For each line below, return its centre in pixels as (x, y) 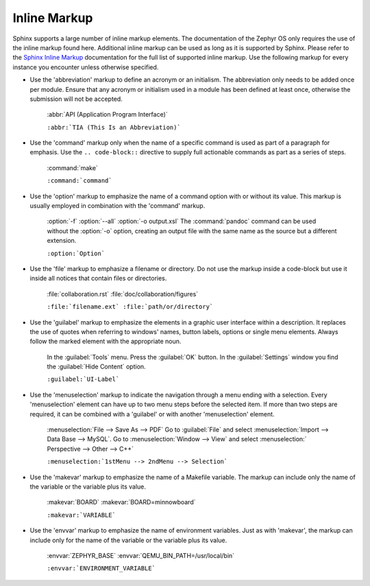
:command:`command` (79, 181)
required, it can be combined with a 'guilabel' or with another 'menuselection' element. (152, 414)
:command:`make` (73, 167)
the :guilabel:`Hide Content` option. (97, 366)
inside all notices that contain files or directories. (98, 279)
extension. (62, 241)
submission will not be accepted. (76, 99)
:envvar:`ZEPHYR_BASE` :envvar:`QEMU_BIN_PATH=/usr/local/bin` (141, 555)
